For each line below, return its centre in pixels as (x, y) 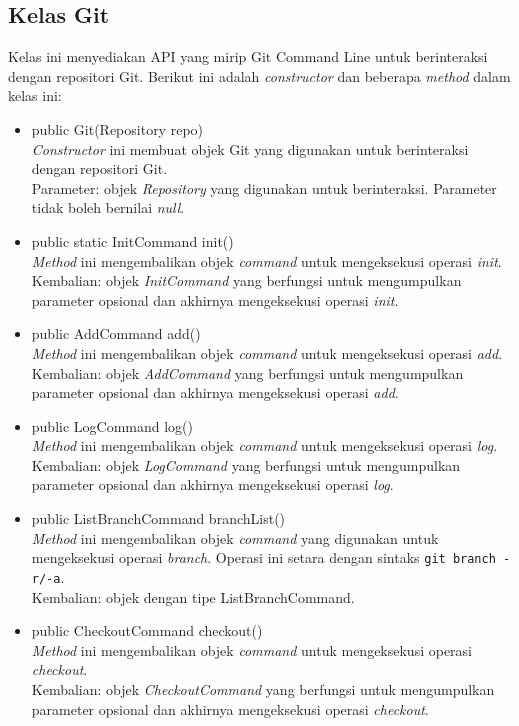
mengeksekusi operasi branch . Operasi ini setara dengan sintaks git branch (263, 557)
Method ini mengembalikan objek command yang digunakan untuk (235, 537)
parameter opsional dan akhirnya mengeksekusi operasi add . (215, 392)
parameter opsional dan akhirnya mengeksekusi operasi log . (212, 484)
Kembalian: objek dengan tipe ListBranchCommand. (193, 596)
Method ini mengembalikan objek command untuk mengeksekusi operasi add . (267, 352)
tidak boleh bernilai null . (108, 207)
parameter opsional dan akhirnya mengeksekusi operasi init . (215, 299)
